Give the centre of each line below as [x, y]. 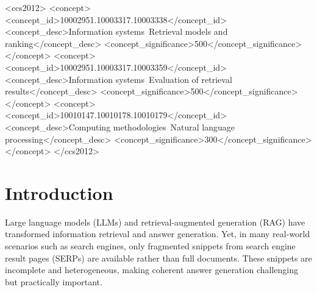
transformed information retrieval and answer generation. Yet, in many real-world [158, 234]
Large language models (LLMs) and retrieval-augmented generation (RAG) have [155, 222]
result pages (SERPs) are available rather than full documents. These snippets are [158, 258]
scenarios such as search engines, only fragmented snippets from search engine [150, 246]
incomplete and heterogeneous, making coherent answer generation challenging [151, 270]
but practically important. [54, 281]
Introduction [59, 192]
